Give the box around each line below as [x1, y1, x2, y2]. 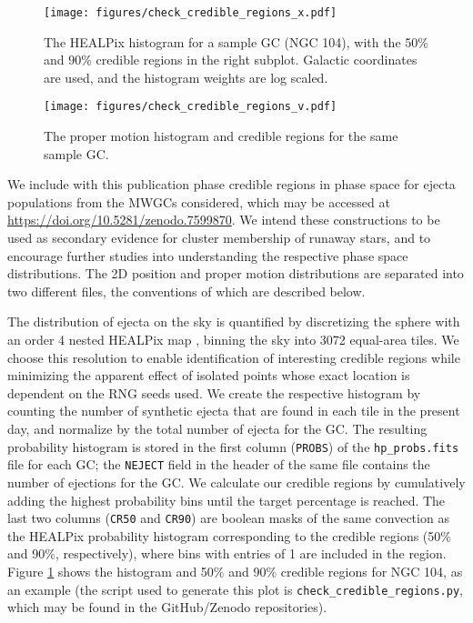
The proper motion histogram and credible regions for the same [44, 126, 398, 146]
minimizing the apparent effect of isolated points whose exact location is [7, 366, 410, 385]
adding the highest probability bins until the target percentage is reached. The [7, 490, 446, 509]
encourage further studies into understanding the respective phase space [7, 246, 408, 265]
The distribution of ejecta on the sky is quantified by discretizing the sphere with [7, 312, 460, 331]
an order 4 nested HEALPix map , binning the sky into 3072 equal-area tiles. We [7, 330, 459, 349]
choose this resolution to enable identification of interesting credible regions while [7, 347, 460, 367]
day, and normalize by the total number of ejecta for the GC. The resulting [7, 419, 428, 437]
